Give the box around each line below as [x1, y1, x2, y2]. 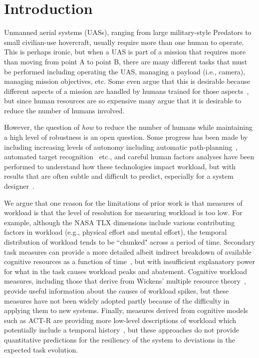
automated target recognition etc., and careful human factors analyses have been [4, 151, 255, 162]
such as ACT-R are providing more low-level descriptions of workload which [4, 315, 236, 325]
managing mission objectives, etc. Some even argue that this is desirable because [4, 76, 251, 86]
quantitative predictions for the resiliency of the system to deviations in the [4, 334, 235, 345]
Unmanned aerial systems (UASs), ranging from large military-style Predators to [4, 27, 252, 37]
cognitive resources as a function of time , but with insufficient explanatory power [4, 256, 255, 267]
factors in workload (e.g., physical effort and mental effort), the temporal [4, 227, 227, 237]
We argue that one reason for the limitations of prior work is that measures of [4, 197, 243, 208]
